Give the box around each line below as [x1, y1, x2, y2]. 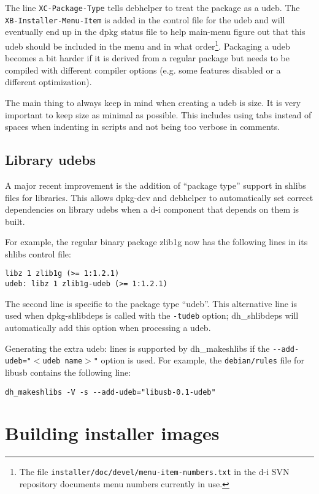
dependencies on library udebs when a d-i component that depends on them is [5, 203, 299, 216]
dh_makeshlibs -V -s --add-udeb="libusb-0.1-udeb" [5, 387, 216, 397]
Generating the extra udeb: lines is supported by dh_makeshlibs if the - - [5, 341, 282, 354]
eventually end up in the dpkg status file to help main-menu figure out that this [5, 25, 306, 38]
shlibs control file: [5, 247, 71, 260]
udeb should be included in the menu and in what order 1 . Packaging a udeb [5, 37, 290, 52]
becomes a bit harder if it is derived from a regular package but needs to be [5, 51, 290, 64]
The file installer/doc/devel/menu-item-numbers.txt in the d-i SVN [19, 465, 290, 478]
